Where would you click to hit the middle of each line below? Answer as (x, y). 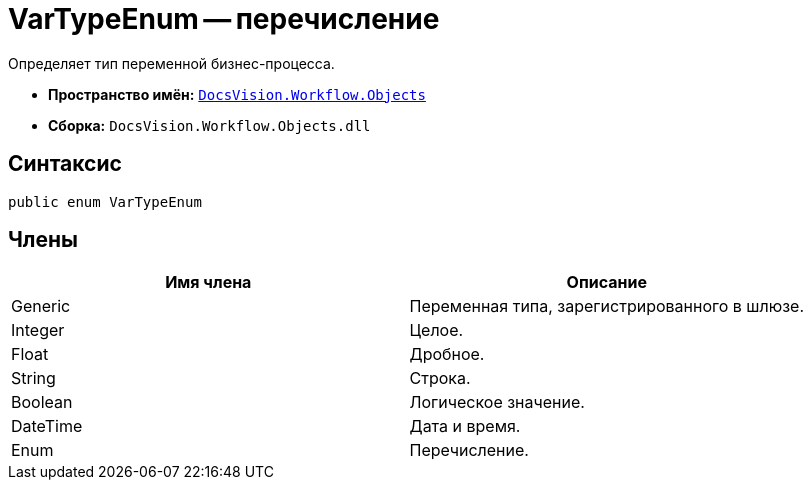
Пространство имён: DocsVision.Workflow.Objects (237, 94)
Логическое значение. (497, 402)
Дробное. (447, 354)
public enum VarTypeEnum (105, 201)
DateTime (47, 426)
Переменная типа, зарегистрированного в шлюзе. (607, 306)
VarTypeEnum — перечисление (224, 19)
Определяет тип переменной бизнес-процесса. (171, 63)
